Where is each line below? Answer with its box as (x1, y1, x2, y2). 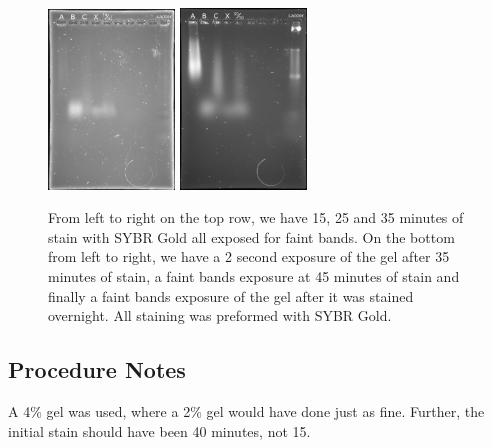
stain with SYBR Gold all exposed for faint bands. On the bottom (48, 226, 455, 247)
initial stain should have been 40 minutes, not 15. (8, 420, 311, 441)
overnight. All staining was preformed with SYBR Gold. (48, 305, 392, 326)
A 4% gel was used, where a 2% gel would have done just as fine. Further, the (8, 401, 485, 421)
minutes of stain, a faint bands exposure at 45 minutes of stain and (48, 266, 460, 287)
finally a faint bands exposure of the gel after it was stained (48, 285, 414, 306)
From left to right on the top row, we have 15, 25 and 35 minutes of (48, 207, 464, 228)
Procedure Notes (8, 354, 186, 385)
